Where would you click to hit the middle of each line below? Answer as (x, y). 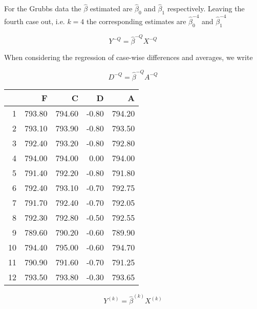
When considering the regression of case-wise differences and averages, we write (128, 57)
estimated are (111, 8)
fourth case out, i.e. (35, 21)
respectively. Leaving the (206, 8)
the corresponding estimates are (136, 21)
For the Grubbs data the (43, 8)
